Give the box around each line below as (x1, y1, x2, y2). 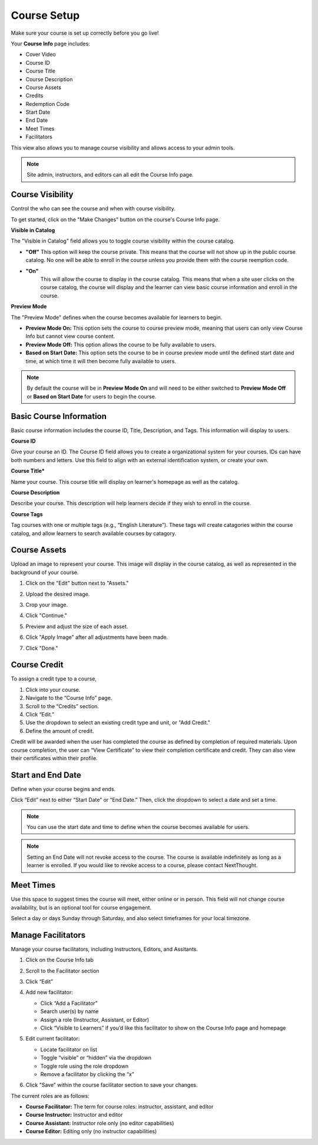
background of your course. (11, 569, 79, 576)
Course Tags (11, 510, 43, 517)
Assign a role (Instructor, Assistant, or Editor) (40, 1016, 150, 1023)
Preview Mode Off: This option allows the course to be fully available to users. (25, 341, 216, 348)
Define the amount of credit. (25, 727, 94, 734)
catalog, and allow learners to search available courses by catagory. (11, 530, 177, 537)
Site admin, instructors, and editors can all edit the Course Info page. (26, 171, 194, 178)
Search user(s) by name (40, 1008, 99, 1015)
